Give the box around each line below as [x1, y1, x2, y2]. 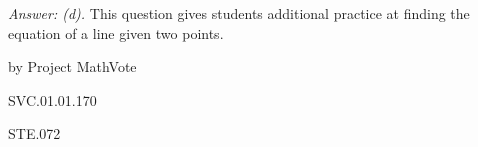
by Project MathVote [8, 56, 137, 77]
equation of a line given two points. [8, 22, 224, 43]
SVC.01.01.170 [8, 89, 97, 110]
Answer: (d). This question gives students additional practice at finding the [8, 3, 470, 23]
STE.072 [8, 123, 61, 144]
